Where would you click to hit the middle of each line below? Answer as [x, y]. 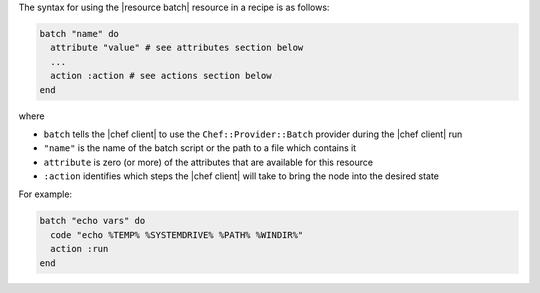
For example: [45, 194]
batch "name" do [79, 33]
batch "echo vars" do [92, 221]
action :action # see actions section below [161, 76]
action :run [79, 249]
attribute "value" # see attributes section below [177, 48]
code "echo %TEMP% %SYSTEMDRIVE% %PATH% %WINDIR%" [177, 234]
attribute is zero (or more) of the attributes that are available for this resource [208, 162]
